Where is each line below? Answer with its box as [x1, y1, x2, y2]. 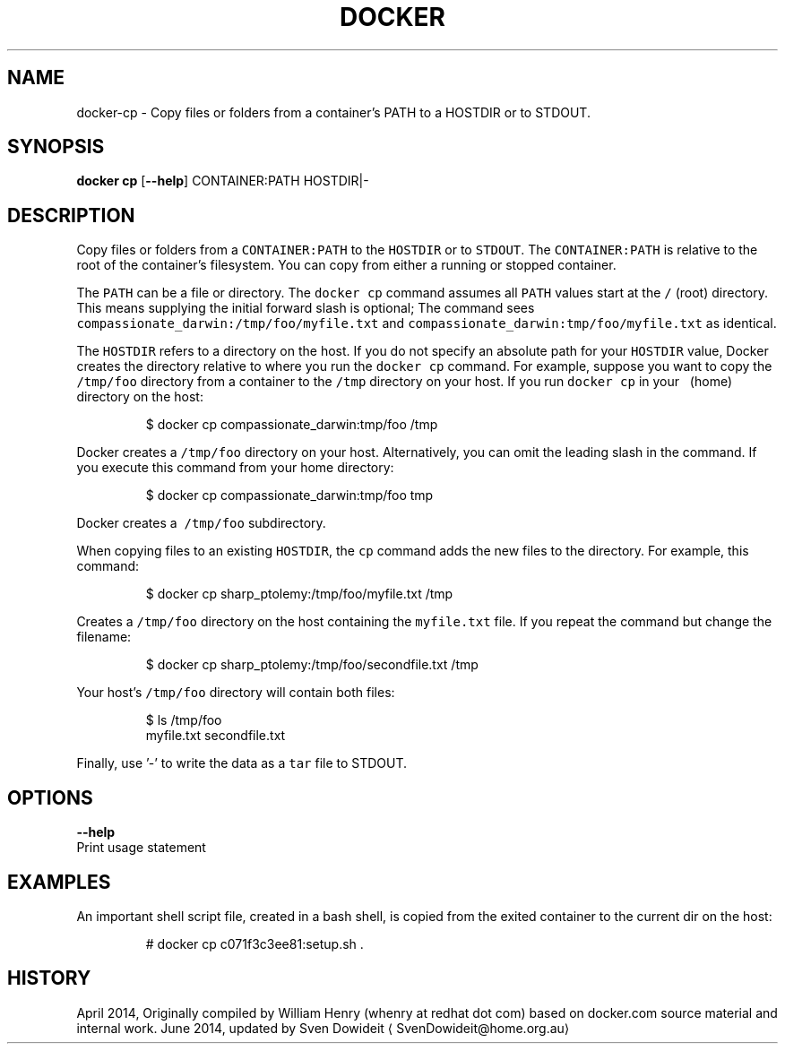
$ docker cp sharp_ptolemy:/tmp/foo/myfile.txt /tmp [145, 586, 453, 602]
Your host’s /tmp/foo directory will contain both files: [76, 685, 395, 701]
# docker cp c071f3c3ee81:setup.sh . [145, 935, 364, 952]
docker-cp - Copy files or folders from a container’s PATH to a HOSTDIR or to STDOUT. [76, 104, 591, 120]
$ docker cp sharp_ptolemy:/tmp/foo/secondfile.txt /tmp [145, 657, 479, 673]
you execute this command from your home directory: [76, 460, 394, 476]
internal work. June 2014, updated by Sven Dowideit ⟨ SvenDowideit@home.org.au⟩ [76, 1020, 570, 1036]
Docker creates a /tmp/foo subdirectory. [76, 515, 326, 531]
